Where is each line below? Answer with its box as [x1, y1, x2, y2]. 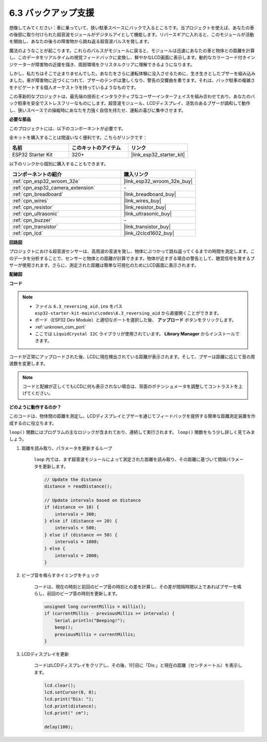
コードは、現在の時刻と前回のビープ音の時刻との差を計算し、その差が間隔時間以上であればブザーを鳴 [34, 584, 242, 590]
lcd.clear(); [44, 683, 76, 688]
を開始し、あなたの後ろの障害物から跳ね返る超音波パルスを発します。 [9, 39, 152, 45]
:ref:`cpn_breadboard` [12, 190, 64, 197]
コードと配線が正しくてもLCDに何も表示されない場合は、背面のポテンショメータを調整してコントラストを [22, 383, 239, 389]
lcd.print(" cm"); [44, 710, 89, 716]
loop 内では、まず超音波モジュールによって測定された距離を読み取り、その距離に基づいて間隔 [34, 457, 227, 463]
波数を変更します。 [9, 361, 48, 367]
